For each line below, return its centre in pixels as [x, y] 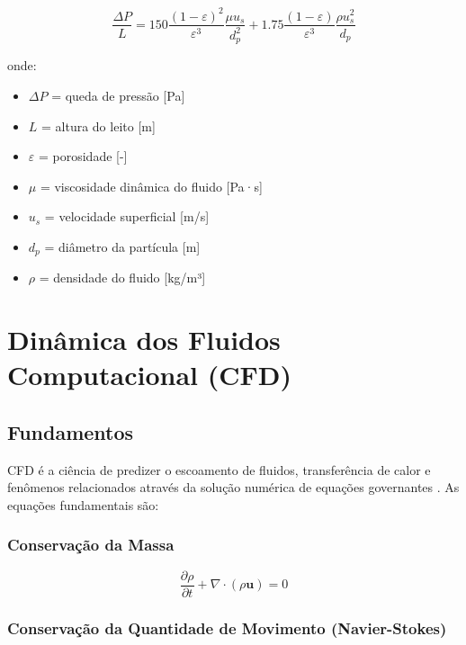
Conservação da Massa [91, 545]
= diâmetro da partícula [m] [122, 246]
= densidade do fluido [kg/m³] [122, 278]
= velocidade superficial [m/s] [127, 216]
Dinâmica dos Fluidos [144, 340]
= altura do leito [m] [99, 125]
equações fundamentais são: [83, 504]
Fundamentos [71, 431]
